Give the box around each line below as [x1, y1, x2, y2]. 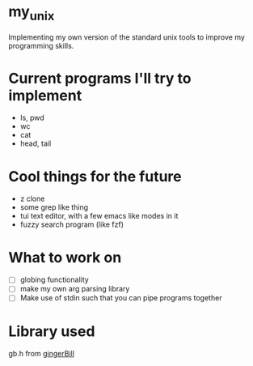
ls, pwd [19, 113, 44, 123]
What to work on [8, 248, 122, 266]
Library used [8, 322, 95, 340]
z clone [19, 194, 45, 204]
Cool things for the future [8, 167, 182, 185]
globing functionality [19, 274, 89, 285]
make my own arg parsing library [19, 284, 130, 294]
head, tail [19, 138, 52, 148]
